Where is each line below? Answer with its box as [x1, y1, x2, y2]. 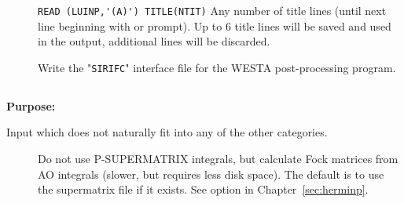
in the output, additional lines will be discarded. [38, 33, 270, 49]
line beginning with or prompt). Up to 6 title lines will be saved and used [38, 17, 391, 34]
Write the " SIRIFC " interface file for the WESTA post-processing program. [38, 59, 396, 75]
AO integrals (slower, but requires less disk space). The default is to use [38, 165, 384, 182]
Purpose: [6, 97, 56, 114]
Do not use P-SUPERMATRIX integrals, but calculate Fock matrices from [38, 150, 398, 167]
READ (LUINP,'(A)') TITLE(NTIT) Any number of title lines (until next [38, 2, 387, 18]
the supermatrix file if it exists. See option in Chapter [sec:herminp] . [38, 181, 369, 198]
